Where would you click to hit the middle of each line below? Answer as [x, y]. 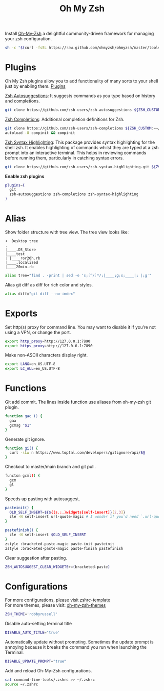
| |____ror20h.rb [23, 258]
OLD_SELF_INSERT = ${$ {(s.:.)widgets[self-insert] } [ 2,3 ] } [67, 512]
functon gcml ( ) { [23, 476]
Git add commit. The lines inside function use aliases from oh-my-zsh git [78, 402]
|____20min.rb [20, 267]
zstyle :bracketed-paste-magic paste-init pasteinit [60, 544]
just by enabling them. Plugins [35, 86]
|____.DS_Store [20, 250]
